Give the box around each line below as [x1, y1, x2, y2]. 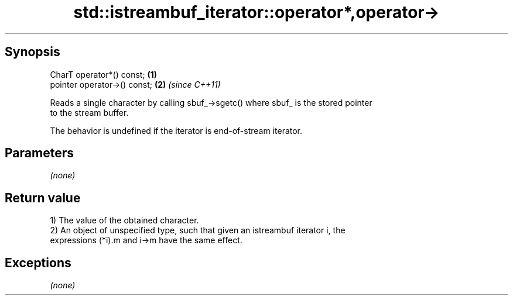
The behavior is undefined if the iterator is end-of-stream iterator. [50, 125, 303, 136]
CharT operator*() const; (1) [50, 69, 158, 80]
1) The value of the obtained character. [50, 215, 199, 226]
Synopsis [5, 44, 60, 60]
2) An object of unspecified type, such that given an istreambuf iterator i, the [50, 225, 346, 236]
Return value [5, 190, 81, 205]
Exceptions [5, 255, 71, 270]
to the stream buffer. [50, 107, 129, 118]
